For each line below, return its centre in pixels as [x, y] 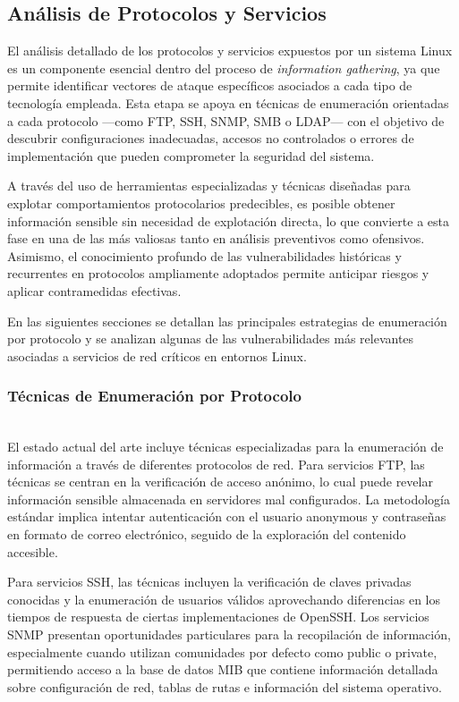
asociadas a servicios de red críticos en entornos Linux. [157, 355]
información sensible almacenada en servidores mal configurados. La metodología [229, 499]
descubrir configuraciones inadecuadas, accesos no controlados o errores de [211, 138]
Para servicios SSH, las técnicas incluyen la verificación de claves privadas [209, 582]
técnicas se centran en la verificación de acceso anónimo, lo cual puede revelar [220, 482]
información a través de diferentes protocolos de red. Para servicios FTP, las [216, 464]
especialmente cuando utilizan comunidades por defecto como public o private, [222, 651]
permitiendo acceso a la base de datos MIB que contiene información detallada [223, 669]
